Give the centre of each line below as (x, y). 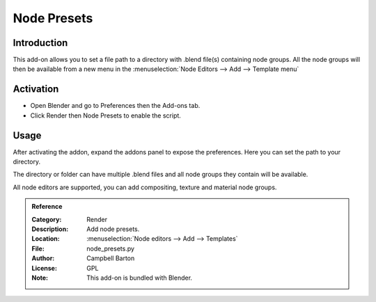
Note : (40, 278)
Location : (46, 239)
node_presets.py (111, 248)
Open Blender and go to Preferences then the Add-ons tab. (115, 106)
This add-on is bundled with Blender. (140, 278)
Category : (47, 219)
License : (44, 268)
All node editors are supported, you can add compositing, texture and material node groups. (145, 187)
